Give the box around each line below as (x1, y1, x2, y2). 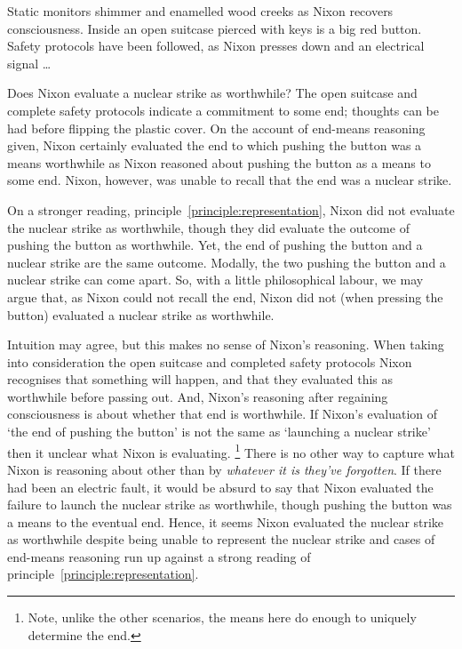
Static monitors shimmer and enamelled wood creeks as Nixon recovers (7, 2, 394, 20)
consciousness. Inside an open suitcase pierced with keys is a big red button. (7, 19, 422, 37)
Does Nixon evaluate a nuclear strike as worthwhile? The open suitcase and (7, 84, 418, 102)
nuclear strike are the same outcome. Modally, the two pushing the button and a (7, 252, 446, 271)
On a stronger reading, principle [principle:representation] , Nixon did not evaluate (7, 200, 455, 219)
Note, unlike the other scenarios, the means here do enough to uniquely (28, 608, 417, 627)
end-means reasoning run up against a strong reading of (7, 547, 311, 565)
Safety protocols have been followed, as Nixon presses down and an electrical (7, 36, 425, 55)
